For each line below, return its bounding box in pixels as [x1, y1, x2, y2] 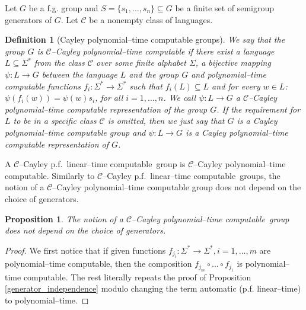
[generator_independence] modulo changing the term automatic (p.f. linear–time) [5, 282, 301, 295]
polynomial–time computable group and [5, 126, 146, 138]
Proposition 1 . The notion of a [5, 212, 123, 225]
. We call [163, 91, 196, 104]
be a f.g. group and [28, 2, 98, 14]
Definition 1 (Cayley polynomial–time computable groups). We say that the [5, 33, 285, 46]
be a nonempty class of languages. [89, 13, 213, 25]
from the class [34, 56, 85, 69]
